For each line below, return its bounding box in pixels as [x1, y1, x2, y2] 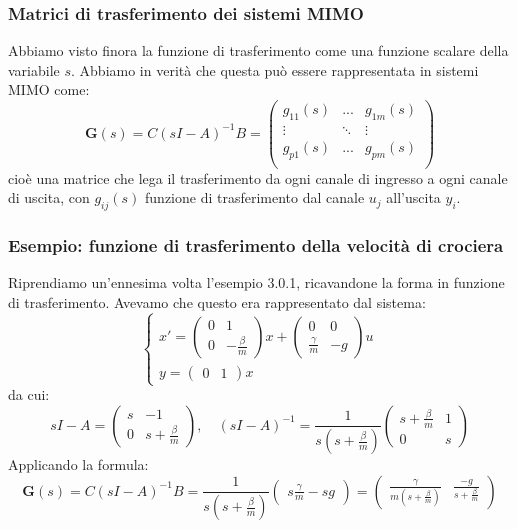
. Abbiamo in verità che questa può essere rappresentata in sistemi [71, 59, 479, 80]
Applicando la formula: [8, 454, 149, 475]
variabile [8, 59, 60, 80]
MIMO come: [8, 79, 90, 100]
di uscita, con [8, 187, 90, 208]
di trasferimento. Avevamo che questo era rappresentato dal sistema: [8, 291, 426, 312]
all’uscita [386, 187, 441, 208]
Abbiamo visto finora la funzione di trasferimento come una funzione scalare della [8, 40, 509, 61]
